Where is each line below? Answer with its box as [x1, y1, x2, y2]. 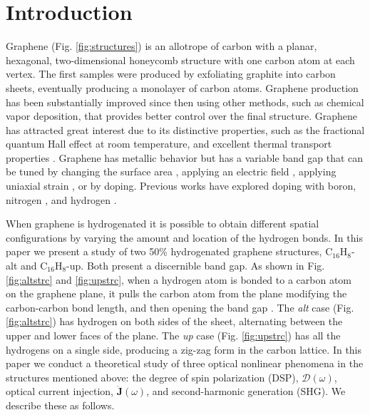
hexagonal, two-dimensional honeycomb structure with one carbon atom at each [6, 52, 355, 67]
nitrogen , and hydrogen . [6, 192, 117, 207]
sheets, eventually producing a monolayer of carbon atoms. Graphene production [6, 80, 359, 95]
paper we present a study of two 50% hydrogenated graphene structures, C [6, 244, 333, 259]
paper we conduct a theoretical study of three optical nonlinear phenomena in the [6, 356, 364, 371]
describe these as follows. [6, 397, 115, 412]
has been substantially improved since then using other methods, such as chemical [6, 94, 364, 109]
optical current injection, [6, 384, 113, 399]
